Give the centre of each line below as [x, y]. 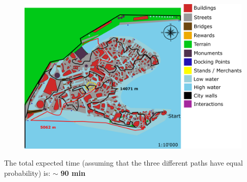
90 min [73, 173]
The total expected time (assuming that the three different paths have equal [123, 163]
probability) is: [27, 173]
